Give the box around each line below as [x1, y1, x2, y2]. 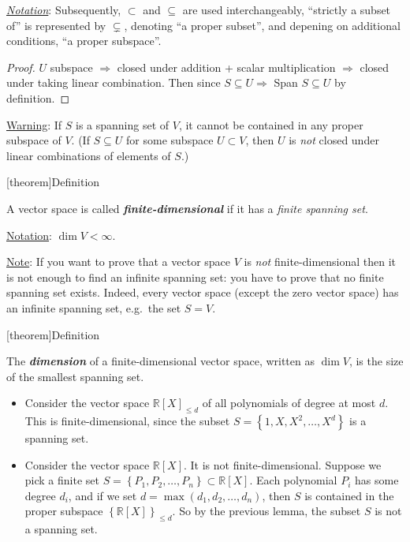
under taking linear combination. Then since [6, 74, 221, 91]
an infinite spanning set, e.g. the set [6, 299, 181, 316]
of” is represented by [6, 17, 106, 33]
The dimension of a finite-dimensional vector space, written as [6, 353, 315, 369]
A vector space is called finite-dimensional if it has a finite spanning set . [6, 200, 368, 216]
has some [355, 472, 399, 488]
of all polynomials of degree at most [202, 394, 376, 411]
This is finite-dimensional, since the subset [24, 413, 230, 429]
